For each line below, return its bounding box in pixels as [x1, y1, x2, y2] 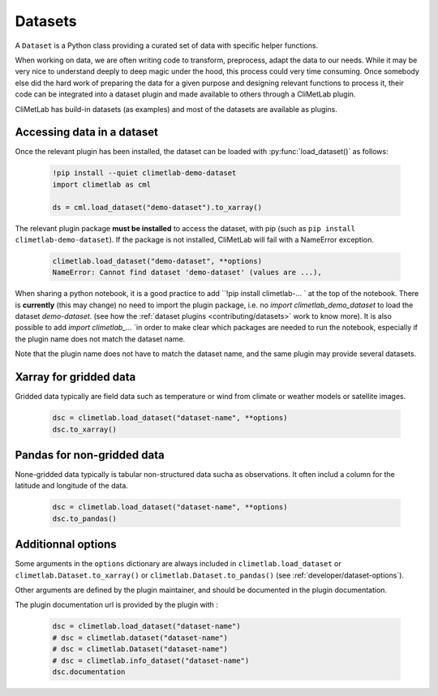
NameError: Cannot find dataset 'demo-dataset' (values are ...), [52, 268, 322, 277]
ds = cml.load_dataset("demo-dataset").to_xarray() [52, 203, 263, 212]
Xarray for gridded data [15, 370, 136, 385]
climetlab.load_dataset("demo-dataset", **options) [52, 256, 263, 265]
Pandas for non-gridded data [15, 448, 165, 462]
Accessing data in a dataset [15, 126, 158, 140]
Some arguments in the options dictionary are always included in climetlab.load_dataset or [15, 559, 342, 569]
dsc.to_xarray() [52, 424, 118, 434]
